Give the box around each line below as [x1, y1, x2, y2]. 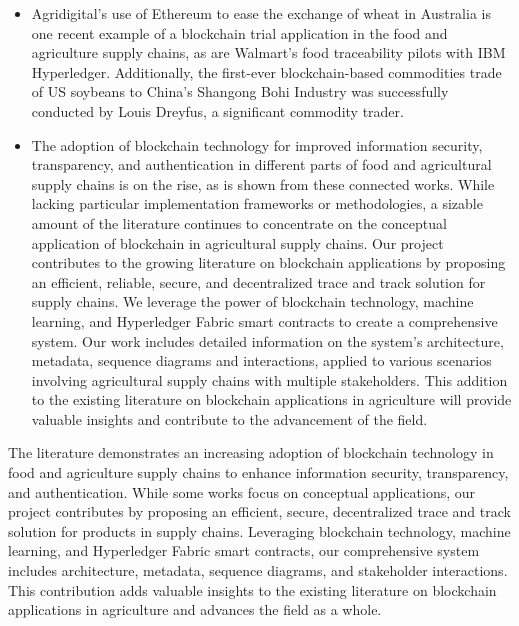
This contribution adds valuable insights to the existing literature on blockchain [8, 579, 497, 600]
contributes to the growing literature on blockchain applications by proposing [31, 252, 506, 273]
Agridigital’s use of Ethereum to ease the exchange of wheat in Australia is [31, 3, 491, 23]
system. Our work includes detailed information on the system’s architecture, [31, 330, 504, 351]
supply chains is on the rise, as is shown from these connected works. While [31, 173, 495, 194]
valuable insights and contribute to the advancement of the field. [31, 408, 428, 429]
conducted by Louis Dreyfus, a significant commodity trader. [31, 100, 404, 121]
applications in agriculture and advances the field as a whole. [8, 599, 382, 620]
